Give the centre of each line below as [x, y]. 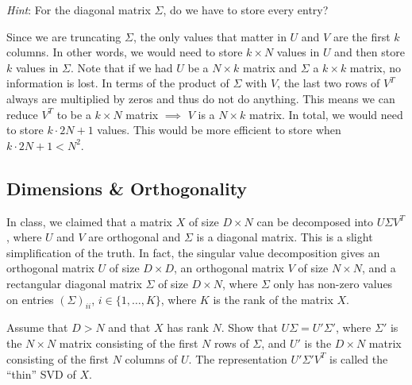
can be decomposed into [315, 221]
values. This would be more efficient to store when [219, 130]
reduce [22, 114]
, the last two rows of [329, 83]
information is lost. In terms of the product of [118, 83]
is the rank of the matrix [273, 299]
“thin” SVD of [41, 374]
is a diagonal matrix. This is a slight [285, 237]
